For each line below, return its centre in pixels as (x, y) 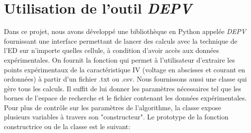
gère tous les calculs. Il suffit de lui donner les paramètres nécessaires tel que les (123, 88)
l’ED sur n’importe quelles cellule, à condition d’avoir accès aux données (111, 50)
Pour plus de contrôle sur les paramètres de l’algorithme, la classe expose (113, 107)
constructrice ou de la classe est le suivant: (67, 126)
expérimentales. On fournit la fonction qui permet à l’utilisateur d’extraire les (119, 59)
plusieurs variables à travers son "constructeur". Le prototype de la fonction (116, 117)
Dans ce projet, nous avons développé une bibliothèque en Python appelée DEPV (125, 31)
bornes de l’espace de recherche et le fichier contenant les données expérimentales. (125, 98)
